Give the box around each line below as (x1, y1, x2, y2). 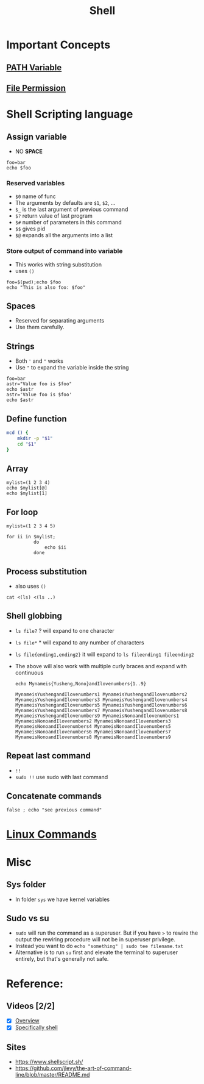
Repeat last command (6, 751, 91, 761)
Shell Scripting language (6, 107, 133, 121)
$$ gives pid (15, 225, 46, 232)
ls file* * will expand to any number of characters (15, 638, 144, 646)
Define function (6, 413, 67, 424)
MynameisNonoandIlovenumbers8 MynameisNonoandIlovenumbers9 (15, 734, 171, 740)
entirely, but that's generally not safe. (15, 955, 109, 963)
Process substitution (6, 566, 87, 577)
